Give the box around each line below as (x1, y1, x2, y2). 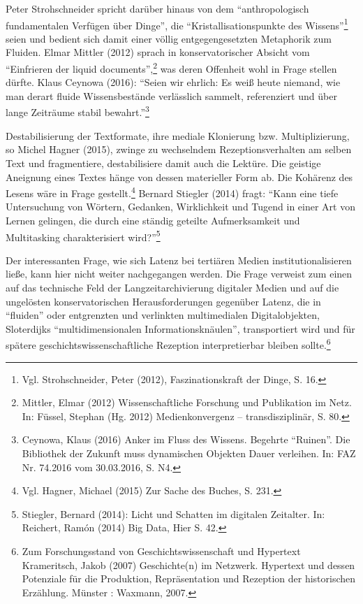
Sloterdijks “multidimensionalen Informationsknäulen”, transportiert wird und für (6, 321, 355, 336)
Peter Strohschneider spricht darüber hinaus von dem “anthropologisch (6, 1, 309, 15)
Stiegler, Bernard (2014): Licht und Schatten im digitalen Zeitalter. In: (22, 506, 325, 521)
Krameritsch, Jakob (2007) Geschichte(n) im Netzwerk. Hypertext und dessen (22, 557, 355, 572)
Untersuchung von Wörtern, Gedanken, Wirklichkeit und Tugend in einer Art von (6, 199, 355, 214)
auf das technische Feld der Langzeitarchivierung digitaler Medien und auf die (6, 280, 339, 294)
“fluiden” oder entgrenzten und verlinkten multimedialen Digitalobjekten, (6, 308, 320, 322)
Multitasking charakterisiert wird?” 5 (6, 227, 161, 244)
